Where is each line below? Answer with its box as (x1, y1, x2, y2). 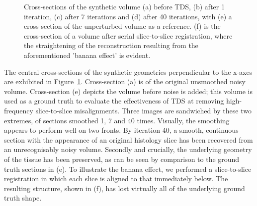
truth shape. (4, 193, 42, 203)
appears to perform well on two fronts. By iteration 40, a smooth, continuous (4, 125, 239, 135)
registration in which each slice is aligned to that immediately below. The (4, 173, 228, 184)
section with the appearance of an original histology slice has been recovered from (4, 134, 253, 145)
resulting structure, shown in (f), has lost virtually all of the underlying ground (4, 183, 245, 193)
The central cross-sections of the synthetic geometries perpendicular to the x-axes (4, 66, 253, 77)
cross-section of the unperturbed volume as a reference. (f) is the (24, 21, 221, 31)
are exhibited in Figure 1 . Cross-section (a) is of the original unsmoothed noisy (4, 76, 246, 87)
